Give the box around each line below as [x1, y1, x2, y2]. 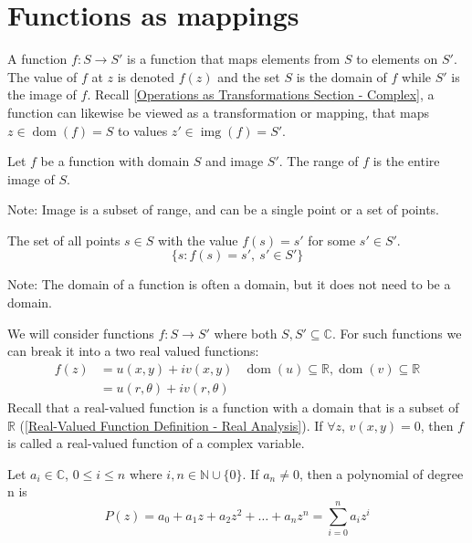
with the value [158, 230, 238, 249]
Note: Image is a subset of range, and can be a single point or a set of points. [7, 200, 440, 219]
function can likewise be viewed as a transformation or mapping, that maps [7, 102, 430, 121]
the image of [7, 85, 77, 104]
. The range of [278, 151, 359, 171]
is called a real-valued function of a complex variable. [7, 433, 305, 453]
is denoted [117, 67, 175, 86]
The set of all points [7, 230, 121, 249]
